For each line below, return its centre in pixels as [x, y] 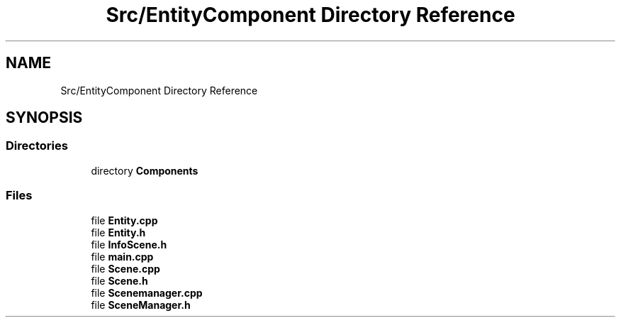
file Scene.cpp [125, 268]
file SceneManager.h [141, 305]
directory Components [145, 170]
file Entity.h [118, 232]
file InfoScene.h [129, 244]
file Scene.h [119, 280]
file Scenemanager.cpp [147, 292]
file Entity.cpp [124, 220]
